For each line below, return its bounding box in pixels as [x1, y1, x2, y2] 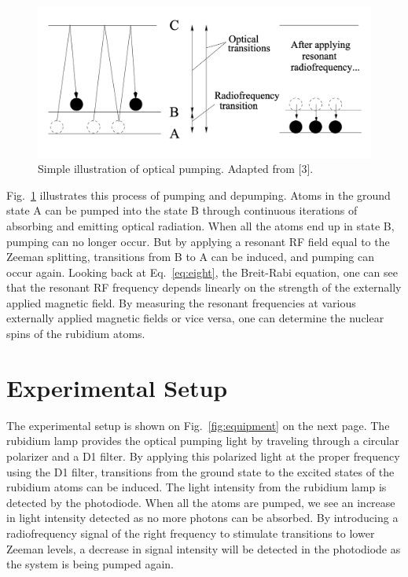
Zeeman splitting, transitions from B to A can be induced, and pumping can [6, 248, 374, 265]
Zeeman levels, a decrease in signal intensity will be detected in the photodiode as [6, 540, 401, 557]
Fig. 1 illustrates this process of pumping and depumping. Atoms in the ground [6, 186, 391, 203]
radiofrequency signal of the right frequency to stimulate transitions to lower [6, 524, 375, 541]
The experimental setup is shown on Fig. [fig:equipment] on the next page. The [6, 417, 390, 433]
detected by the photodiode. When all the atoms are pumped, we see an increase [6, 494, 395, 510]
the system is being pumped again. [6, 556, 174, 572]
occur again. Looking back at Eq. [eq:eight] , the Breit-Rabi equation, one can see [6, 263, 398, 280]
